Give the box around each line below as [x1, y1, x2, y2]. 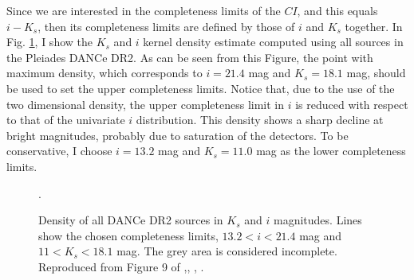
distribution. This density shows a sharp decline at [136, 111, 384, 128]
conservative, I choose [6, 142, 112, 159]
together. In [345, 17, 403, 34]
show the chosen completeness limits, [38, 227, 219, 243]
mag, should [346, 64, 406, 81]
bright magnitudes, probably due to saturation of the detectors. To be [6, 126, 349, 143]
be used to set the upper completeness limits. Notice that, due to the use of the [6, 80, 395, 96]
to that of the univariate [6, 111, 125, 128]
